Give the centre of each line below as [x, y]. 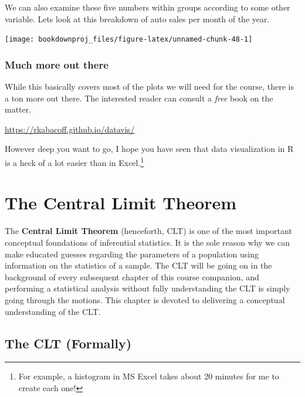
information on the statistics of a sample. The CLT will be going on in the [138, 265]
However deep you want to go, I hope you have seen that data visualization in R [149, 149]
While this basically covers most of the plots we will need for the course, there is [149, 86]
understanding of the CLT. [53, 311]
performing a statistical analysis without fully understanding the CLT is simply [148, 288]
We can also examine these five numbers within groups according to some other [148, 7]
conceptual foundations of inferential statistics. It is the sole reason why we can [147, 242]
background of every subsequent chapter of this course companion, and [132, 276]
